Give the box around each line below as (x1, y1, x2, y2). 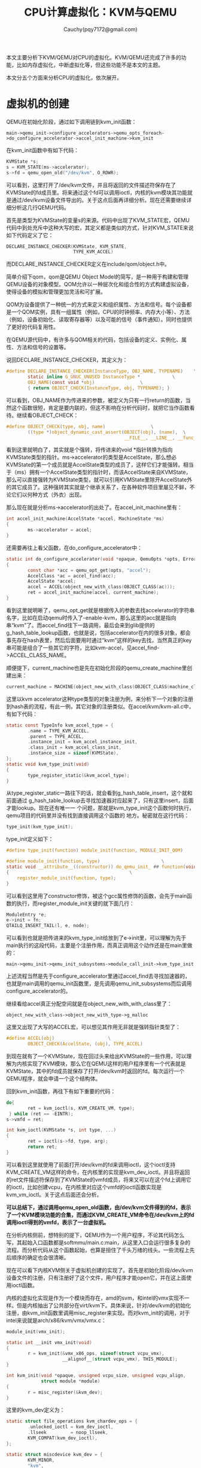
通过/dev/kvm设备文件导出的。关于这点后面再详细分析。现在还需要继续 (11, 196, 187, 204)
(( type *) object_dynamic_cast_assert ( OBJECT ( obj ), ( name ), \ (28, 429, 186, 435)
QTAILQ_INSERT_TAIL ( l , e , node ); (6, 923, 90, 929)
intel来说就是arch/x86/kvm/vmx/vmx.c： (6, 1316, 106, 1324)
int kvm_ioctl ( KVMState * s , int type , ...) (6, 1127, 117, 1133)
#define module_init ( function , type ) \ (6, 858, 165, 864)
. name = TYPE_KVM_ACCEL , (28, 728, 90, 734)
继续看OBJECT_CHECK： (16, 411, 79, 419)
